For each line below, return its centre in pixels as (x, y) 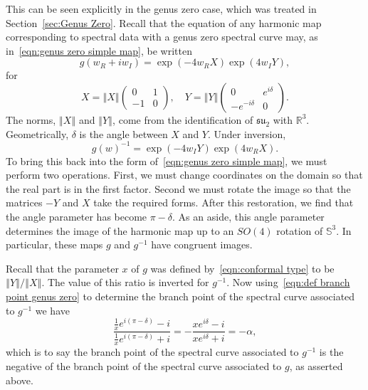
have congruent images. (202, 244)
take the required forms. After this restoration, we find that (224, 202)
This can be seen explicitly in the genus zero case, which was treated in (161, 9)
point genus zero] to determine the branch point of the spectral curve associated (180, 296)
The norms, (31, 119)
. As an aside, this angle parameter (248, 217)
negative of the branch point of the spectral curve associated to (144, 365)
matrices (24, 202)
